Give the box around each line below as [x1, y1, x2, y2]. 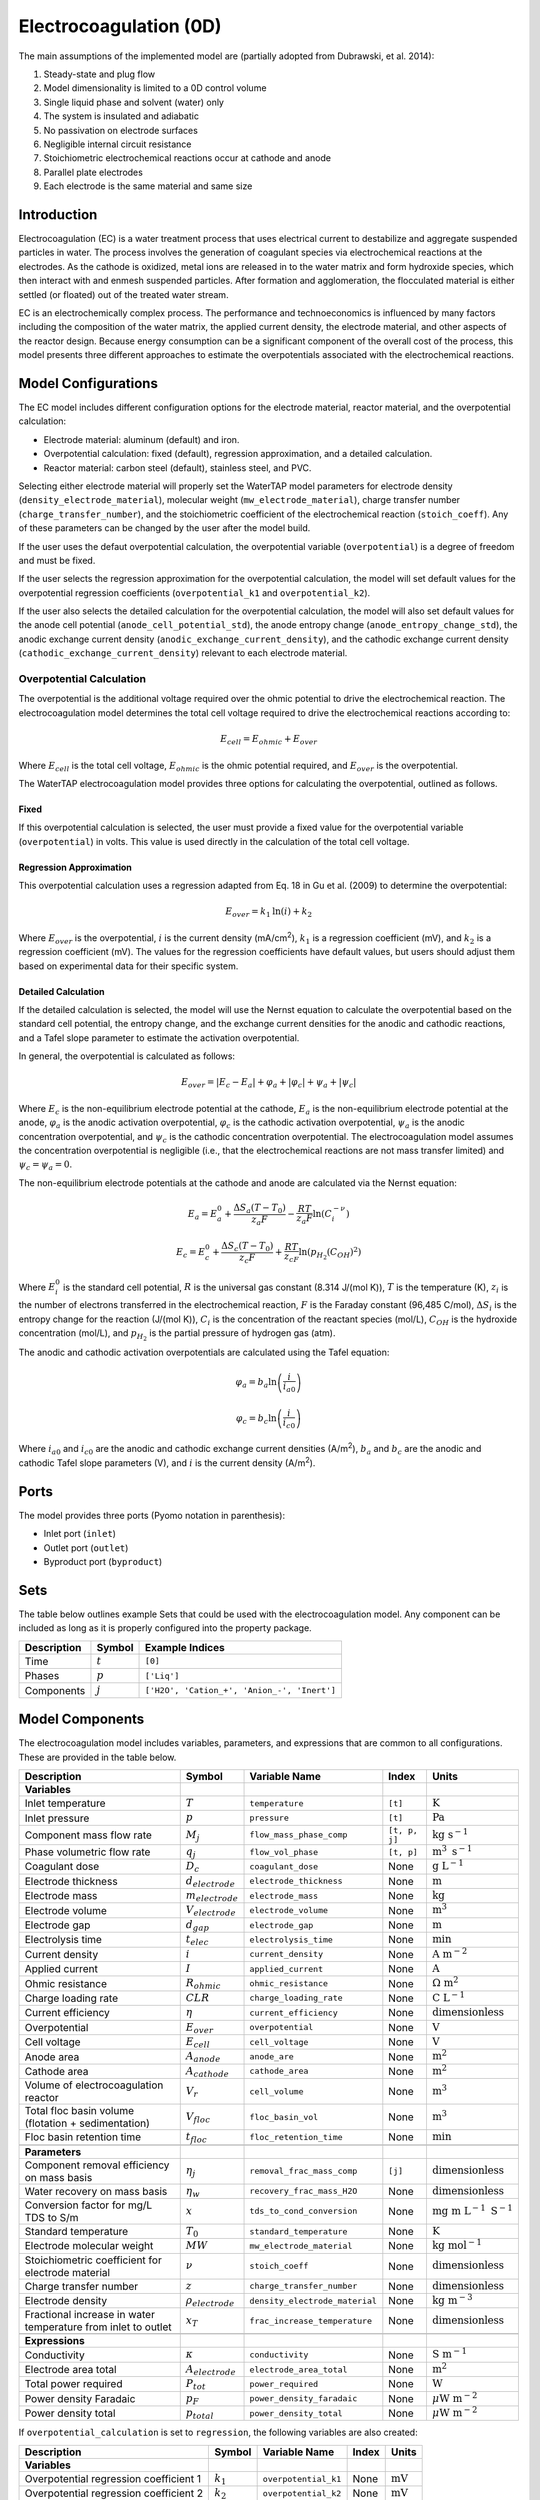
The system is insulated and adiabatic [43, 110, 200, 122]
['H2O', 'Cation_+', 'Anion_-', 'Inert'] [145, 1685, 337, 1696]
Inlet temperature [24, 1796, 106, 1810]
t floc [185, 2130, 208, 2145]
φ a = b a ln [235, 1376, 277, 1390]
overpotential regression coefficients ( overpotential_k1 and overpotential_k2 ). [18, 586, 371, 599]
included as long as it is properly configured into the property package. [18, 1622, 312, 1634]
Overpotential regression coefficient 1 [24, 2472, 202, 2485]
